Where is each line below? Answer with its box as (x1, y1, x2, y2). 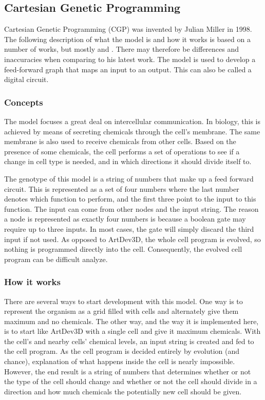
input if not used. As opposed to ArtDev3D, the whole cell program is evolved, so (4, 233, 261, 244)
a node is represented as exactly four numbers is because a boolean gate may (4, 213, 246, 224)
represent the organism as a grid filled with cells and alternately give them (4, 306, 239, 316)
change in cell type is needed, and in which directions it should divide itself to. (4, 156, 252, 167)
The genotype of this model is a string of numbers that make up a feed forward (4, 173, 254, 184)
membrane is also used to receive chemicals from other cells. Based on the (4, 136, 236, 147)
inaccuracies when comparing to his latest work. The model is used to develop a (4, 53, 256, 64)
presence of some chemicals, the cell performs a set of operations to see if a (4, 146, 240, 156)
